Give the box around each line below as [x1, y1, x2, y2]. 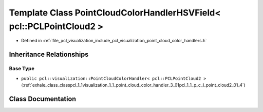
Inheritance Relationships [9, 50, 89, 59]
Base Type [9, 65, 35, 72]
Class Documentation [9, 95, 76, 103]
